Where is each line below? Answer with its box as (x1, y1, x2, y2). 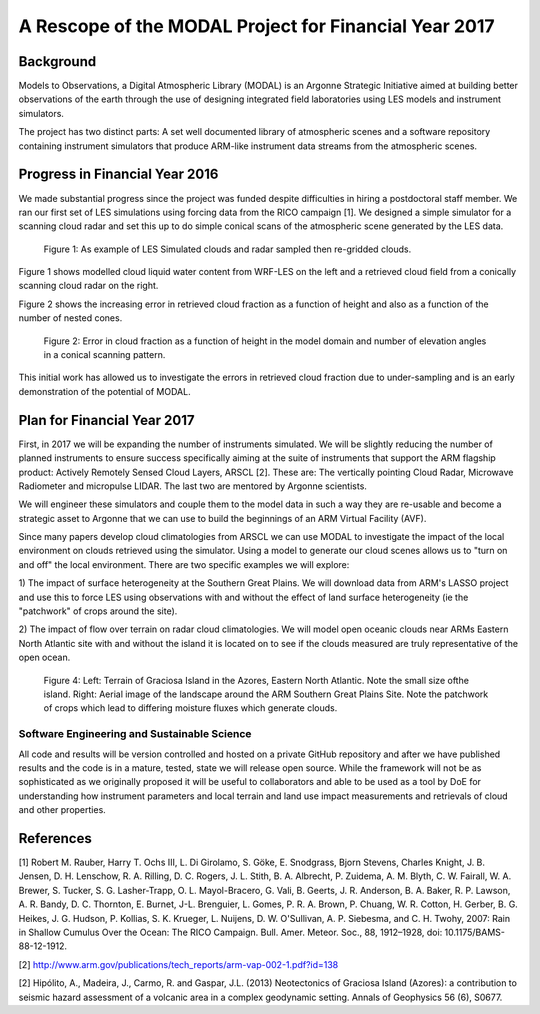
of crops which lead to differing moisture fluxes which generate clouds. (43, 702, 338, 714)
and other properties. (18, 804, 107, 816)
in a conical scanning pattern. (43, 349, 166, 361)
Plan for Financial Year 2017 (18, 411, 195, 429)
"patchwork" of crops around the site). (18, 605, 178, 617)
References (18, 830, 92, 847)
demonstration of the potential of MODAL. (18, 385, 191, 397)
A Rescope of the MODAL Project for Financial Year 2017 (18, 15, 495, 37)
